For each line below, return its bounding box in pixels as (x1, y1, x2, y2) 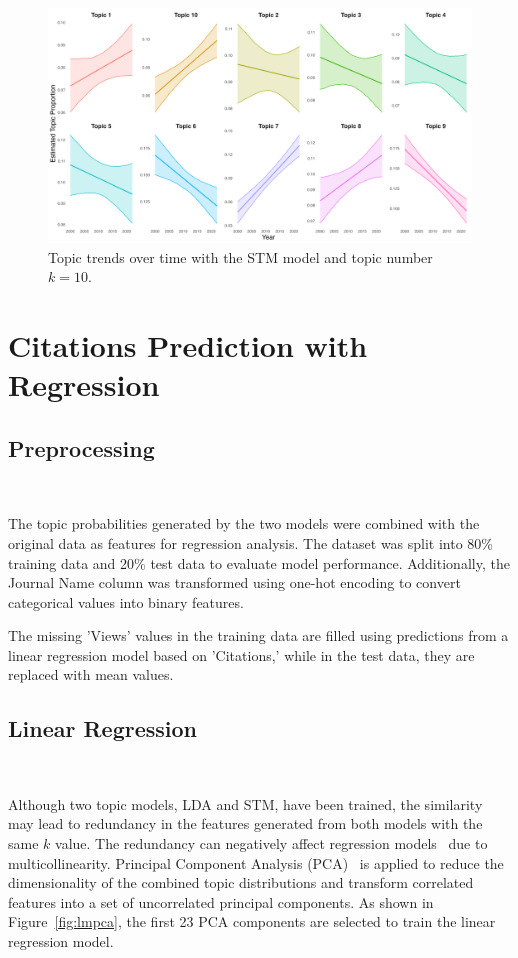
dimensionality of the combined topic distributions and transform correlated (8, 872, 474, 893)
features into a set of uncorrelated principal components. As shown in (8, 891, 434, 912)
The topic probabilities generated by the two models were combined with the (8, 513, 480, 534)
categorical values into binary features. (8, 591, 244, 612)
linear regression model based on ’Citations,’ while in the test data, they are (8, 644, 475, 665)
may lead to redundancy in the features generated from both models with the (8, 813, 483, 834)
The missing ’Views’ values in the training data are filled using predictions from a (8, 625, 509, 646)
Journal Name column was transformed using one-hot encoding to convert (8, 572, 461, 593)
